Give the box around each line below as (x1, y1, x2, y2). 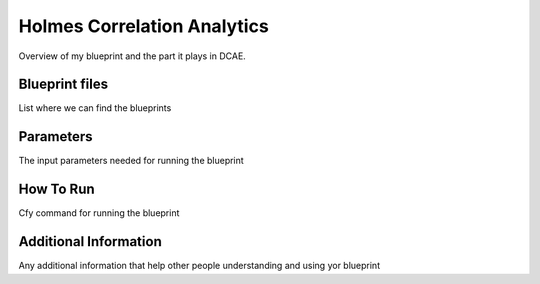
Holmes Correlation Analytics (18, 15, 269, 37)
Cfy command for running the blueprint (18, 207, 180, 219)
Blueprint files (18, 76, 109, 93)
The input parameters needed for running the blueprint (18, 155, 244, 167)
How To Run (18, 181, 95, 198)
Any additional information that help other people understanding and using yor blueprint (18, 260, 380, 272)
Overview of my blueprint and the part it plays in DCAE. (18, 50, 247, 62)
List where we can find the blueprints (18, 102, 172, 114)
